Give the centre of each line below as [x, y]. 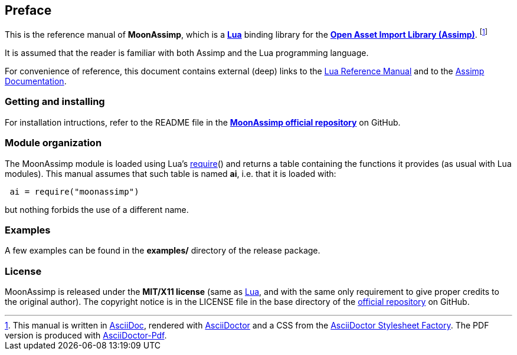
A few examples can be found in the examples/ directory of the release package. [163, 251]
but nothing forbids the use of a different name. [97, 209]
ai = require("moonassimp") [74, 191]
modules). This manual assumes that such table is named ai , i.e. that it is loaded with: [171, 173]
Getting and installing [55, 102]
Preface [28, 10]
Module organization [53, 143]
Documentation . [36, 81]
